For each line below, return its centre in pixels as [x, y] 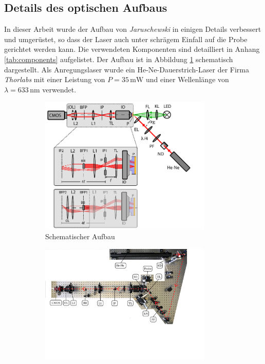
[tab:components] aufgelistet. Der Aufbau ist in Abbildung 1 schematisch [119, 59]
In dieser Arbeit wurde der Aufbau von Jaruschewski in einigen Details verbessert [133, 29]
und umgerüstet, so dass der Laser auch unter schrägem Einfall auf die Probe [126, 39]
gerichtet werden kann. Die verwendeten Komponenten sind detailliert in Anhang [132, 49]
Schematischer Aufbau [80, 236]
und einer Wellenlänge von [187, 79]
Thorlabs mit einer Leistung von [55, 79]
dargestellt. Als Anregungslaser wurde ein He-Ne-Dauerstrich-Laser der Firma [127, 69]
